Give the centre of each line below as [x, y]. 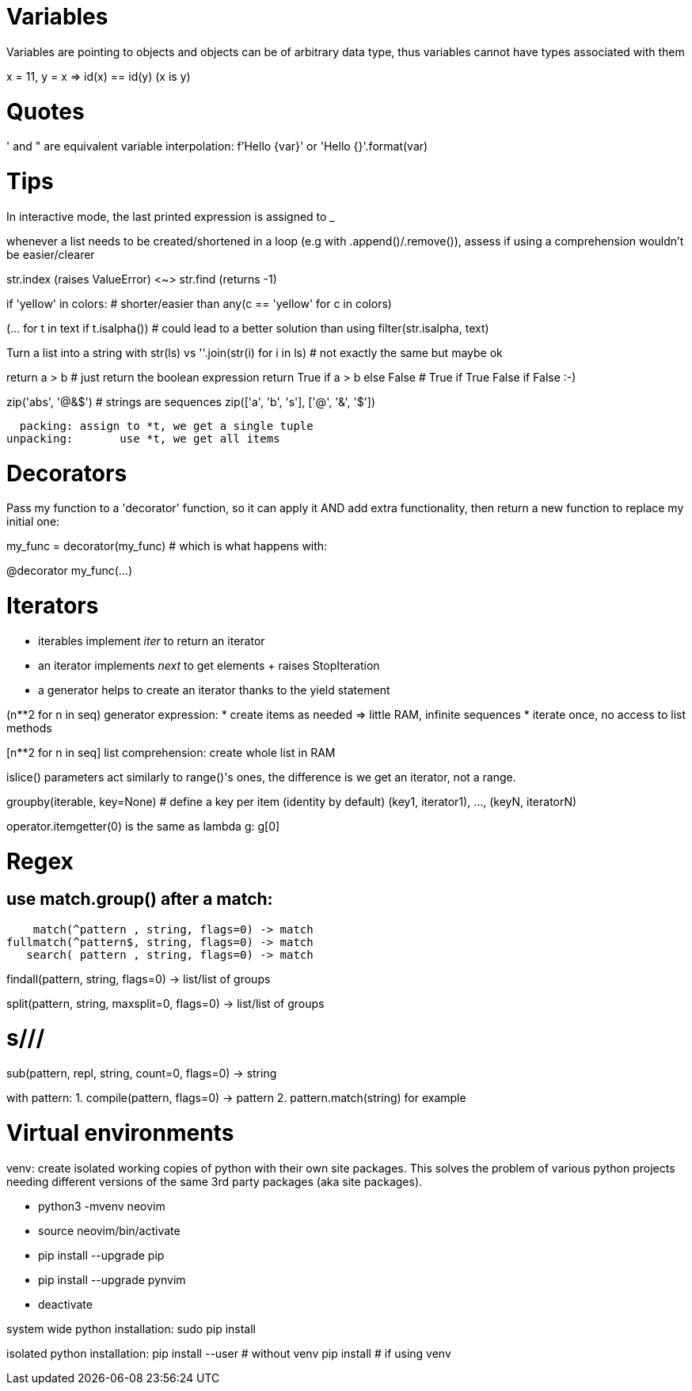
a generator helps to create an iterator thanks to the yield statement [214, 690]
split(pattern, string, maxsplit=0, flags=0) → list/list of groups [165, 1003]
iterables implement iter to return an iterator [152, 640]
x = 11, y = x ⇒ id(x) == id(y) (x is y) [99, 76]
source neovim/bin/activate [109, 1230]
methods [29, 728]
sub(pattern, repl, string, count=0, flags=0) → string [142, 1074]
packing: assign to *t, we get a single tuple [166, 426]
